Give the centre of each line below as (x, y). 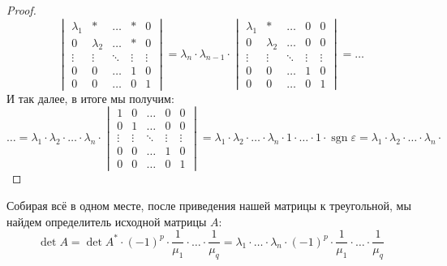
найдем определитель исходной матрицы (107, 221)
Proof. (21, 10)
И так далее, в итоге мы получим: (90, 98)
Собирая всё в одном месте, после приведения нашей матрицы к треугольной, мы (209, 206)
